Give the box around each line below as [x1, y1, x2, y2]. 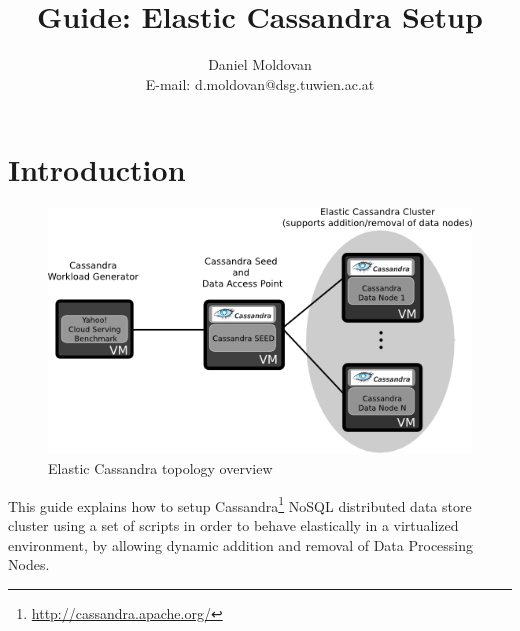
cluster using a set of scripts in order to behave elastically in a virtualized [8, 514, 459, 535]
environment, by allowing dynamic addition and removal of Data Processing [8, 534, 474, 555]
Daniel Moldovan [208, 54, 312, 75]
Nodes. [8, 554, 50, 575]
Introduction [8, 149, 186, 190]
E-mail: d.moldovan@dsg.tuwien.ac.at [145, 73, 375, 94]
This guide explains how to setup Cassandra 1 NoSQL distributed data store [8, 492, 472, 516]
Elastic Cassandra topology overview [48, 458, 273, 479]
